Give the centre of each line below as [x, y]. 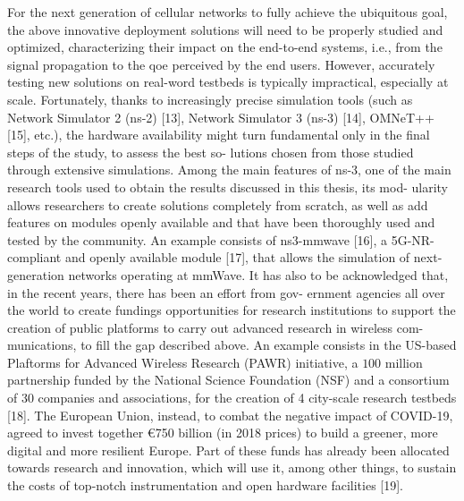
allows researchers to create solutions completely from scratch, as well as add [218, 204]
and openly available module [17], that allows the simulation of [237, 257]
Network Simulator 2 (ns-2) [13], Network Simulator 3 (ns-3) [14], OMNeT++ [221, 117]
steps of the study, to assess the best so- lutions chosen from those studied [211, 152]
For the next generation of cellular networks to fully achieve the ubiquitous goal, [228, 12]
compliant [34, 257]
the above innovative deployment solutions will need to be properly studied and [225, 29]
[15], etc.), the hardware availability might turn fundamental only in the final [219, 135]
